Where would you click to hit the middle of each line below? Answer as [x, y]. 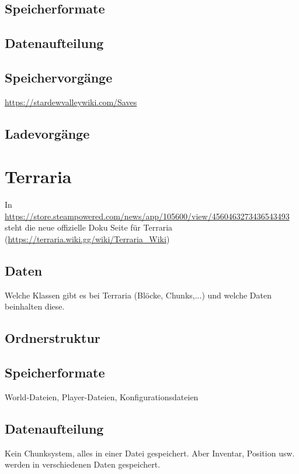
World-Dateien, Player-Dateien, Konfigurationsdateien [102, 397]
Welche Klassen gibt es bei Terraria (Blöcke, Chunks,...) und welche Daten [138, 295]
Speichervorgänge [59, 77]
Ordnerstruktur [53, 338]
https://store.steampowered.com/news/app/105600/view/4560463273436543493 [147, 216]
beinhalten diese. [35, 306]
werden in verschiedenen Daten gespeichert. [83, 464]
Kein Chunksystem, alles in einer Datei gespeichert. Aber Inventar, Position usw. [150, 453]
